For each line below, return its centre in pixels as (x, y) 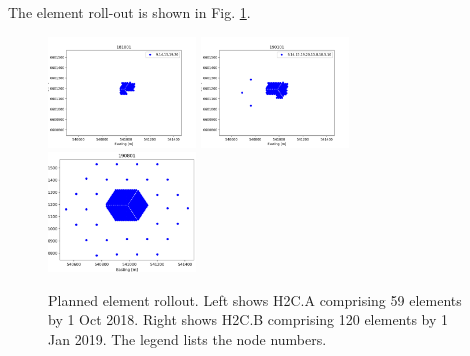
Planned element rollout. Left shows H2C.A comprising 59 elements (255, 299)
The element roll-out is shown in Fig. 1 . (129, 12)
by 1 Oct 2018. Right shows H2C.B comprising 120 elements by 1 (248, 319)
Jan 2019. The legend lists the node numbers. (187, 338)
